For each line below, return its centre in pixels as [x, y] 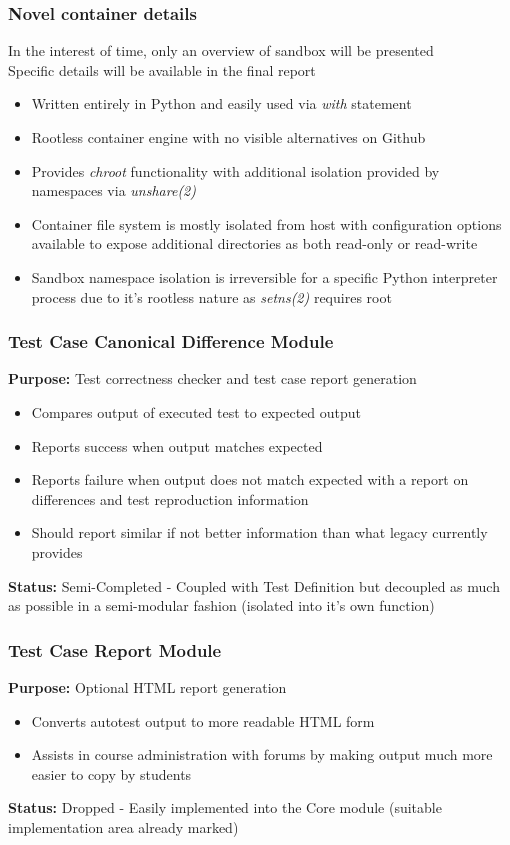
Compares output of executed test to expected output [196, 411]
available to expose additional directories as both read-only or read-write [254, 243]
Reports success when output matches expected [177, 445]
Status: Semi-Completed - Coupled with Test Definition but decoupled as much [254, 585]
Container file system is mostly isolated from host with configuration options [266, 223]
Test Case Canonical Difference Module [171, 341]
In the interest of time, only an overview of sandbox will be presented [221, 50]
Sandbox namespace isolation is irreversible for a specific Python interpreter [264, 276]
